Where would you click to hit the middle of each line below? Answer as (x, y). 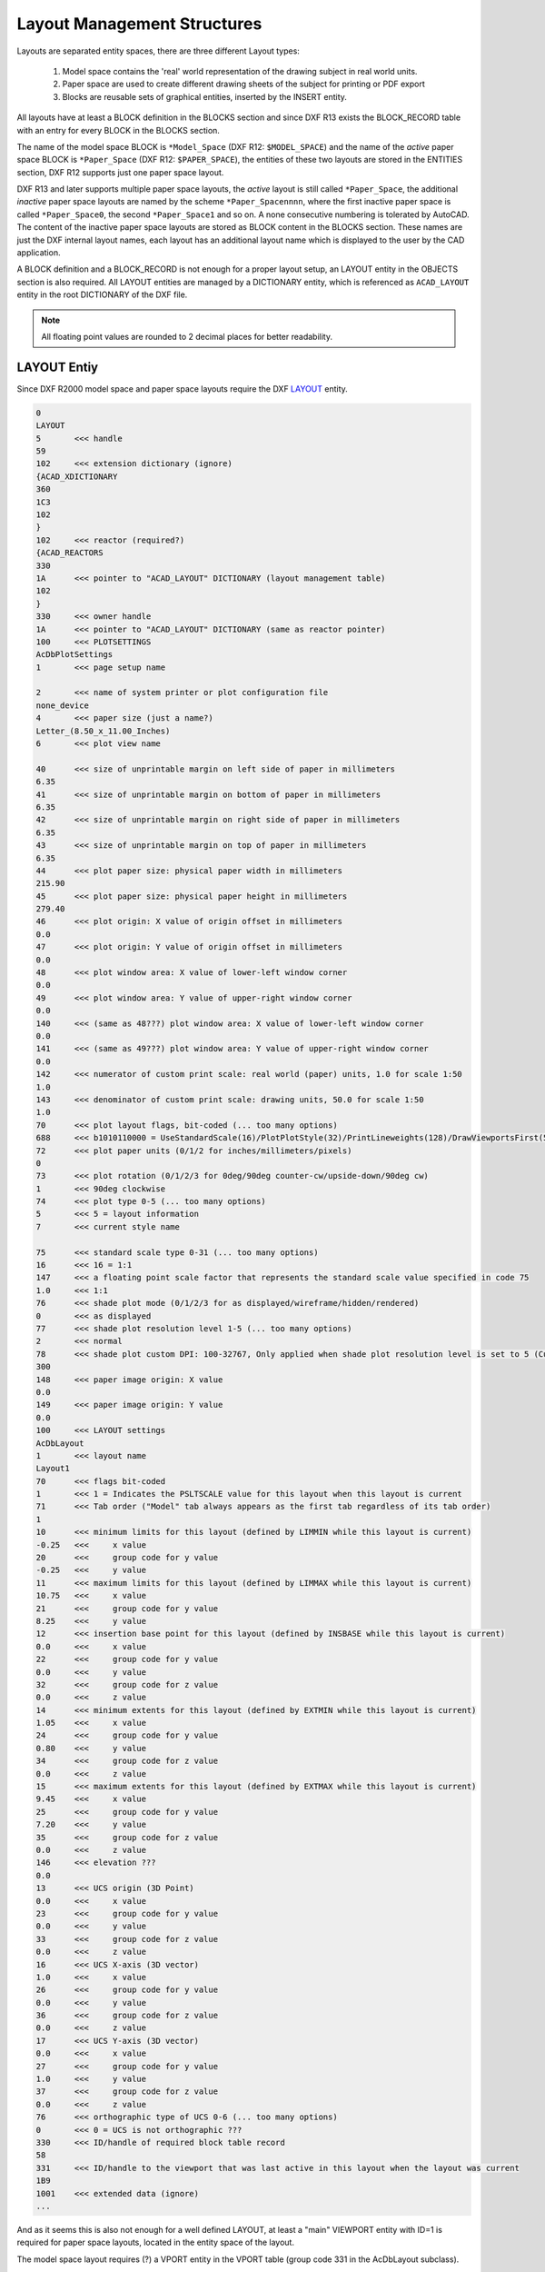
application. (39, 253)
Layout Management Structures (139, 24)
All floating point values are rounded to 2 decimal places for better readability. (187, 336)
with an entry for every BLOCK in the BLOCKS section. (118, 130)
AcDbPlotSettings (74, 655)
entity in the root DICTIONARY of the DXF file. (102, 294)
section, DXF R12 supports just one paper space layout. (120, 172)
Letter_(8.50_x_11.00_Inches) (103, 731)
